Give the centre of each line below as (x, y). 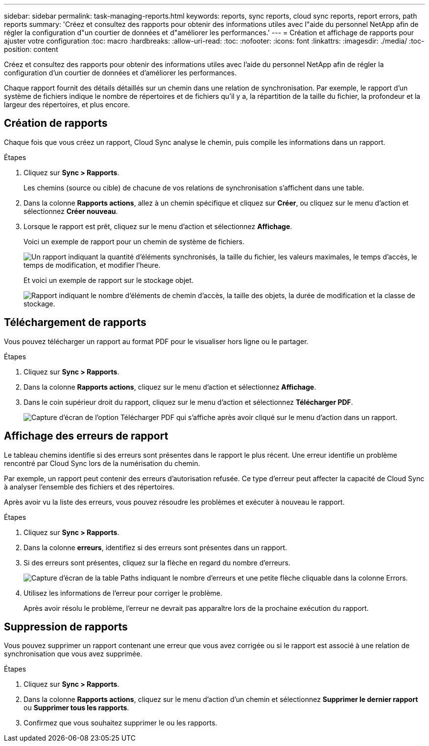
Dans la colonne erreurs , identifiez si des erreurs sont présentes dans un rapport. (155, 547)
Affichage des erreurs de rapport (86, 436)
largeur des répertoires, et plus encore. (67, 105)
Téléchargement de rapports (75, 323)
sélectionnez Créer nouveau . (71, 211)
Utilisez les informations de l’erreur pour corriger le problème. (123, 593)
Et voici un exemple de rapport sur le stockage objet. (109, 280)
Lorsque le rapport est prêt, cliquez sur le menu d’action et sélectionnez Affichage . (158, 226)
